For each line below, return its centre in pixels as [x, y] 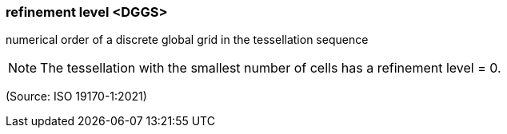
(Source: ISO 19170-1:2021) [76, 97]
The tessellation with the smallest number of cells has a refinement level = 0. [271, 68]
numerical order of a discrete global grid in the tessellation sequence [187, 40]
